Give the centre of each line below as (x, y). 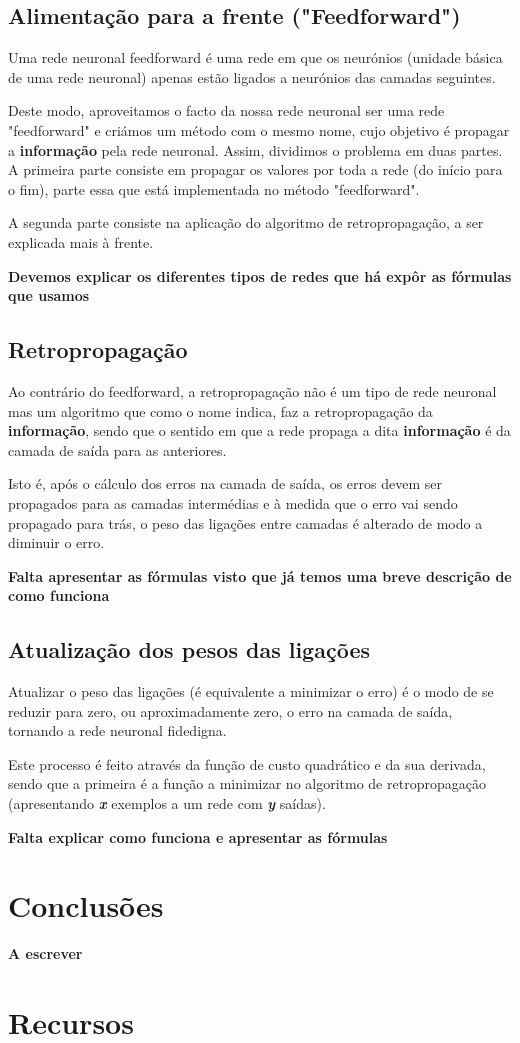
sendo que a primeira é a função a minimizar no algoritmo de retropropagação (247, 783)
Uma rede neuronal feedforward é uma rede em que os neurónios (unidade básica (255, 57)
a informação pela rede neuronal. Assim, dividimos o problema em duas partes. (255, 149)
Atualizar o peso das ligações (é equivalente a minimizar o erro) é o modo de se (251, 691)
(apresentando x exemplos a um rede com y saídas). (167, 803)
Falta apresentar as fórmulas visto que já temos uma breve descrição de (260, 575)
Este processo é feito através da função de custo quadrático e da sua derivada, (247, 763)
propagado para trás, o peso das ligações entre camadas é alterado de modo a (245, 522)
